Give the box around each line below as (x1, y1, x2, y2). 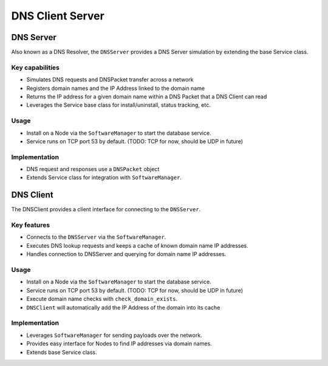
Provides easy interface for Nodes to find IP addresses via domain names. (26, 340, 212, 347)
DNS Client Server (11, 9, 104, 22)
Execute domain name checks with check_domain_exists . (26, 295, 178, 303)
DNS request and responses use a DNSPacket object (26, 166, 160, 173)
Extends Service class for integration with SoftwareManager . (26, 174, 182, 181)
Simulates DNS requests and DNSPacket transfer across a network (26, 76, 194, 83)
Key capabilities (11, 63, 60, 72)
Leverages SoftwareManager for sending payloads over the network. (26, 331, 203, 339)
